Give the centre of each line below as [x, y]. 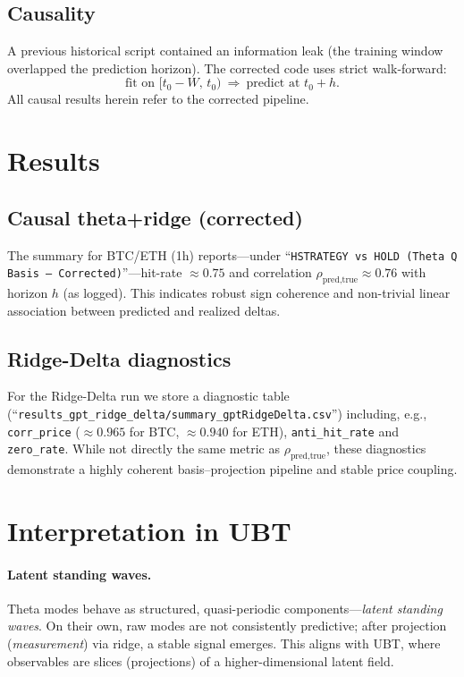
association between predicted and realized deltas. [144, 310]
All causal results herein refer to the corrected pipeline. [158, 99]
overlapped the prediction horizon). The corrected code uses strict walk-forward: [227, 68]
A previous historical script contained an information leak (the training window [225, 51]
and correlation [270, 272]
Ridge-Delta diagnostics [119, 358]
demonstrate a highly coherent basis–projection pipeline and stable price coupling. [232, 469]
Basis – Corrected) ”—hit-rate [95, 272]
